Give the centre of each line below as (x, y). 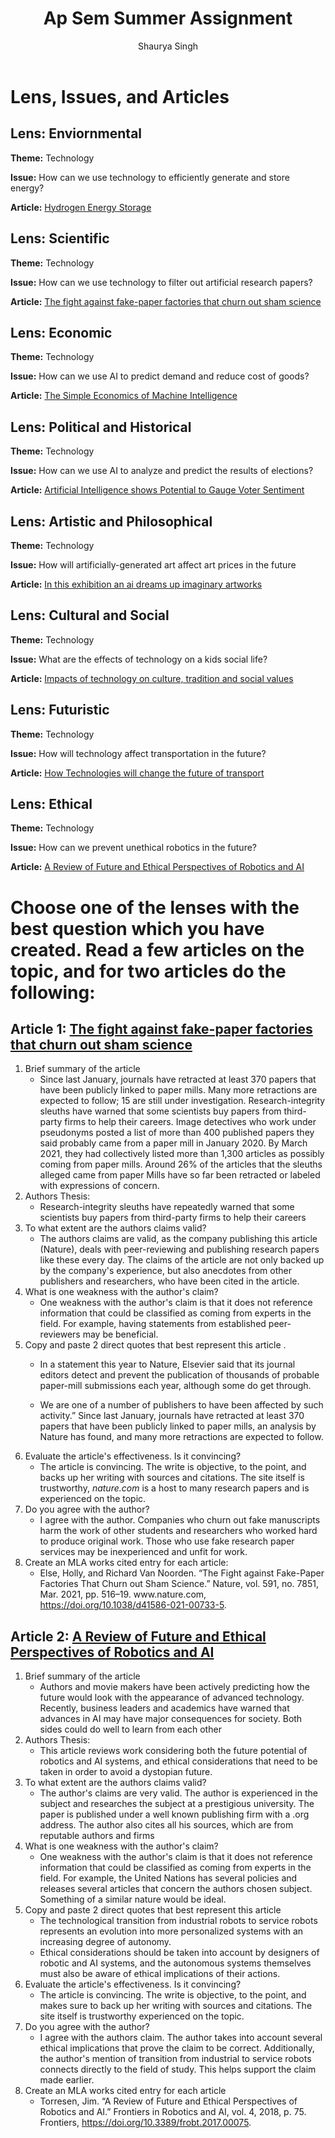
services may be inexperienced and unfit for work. (143, 1552)
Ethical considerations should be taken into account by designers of (179, 1953)
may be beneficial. (120, 1334)
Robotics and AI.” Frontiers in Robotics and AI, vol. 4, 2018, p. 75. (173, 2112)
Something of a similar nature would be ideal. (133, 1899)
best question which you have (137, 928)
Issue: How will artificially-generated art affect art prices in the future (153, 565)
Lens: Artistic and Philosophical (111, 521)
